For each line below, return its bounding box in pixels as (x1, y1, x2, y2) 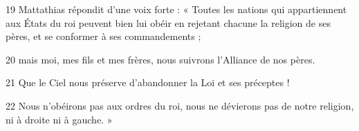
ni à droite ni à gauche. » (6, 112, 113, 126)
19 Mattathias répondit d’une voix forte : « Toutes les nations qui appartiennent (6, 2, 347, 16)
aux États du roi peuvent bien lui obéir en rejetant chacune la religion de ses (6, 15, 331, 30)
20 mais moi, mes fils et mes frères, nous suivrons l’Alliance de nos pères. (6, 52, 315, 66)
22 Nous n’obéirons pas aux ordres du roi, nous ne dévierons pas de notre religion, (6, 98, 354, 112)
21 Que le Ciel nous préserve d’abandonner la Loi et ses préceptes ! (6, 75, 290, 90)
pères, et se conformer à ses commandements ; (6, 29, 201, 43)
